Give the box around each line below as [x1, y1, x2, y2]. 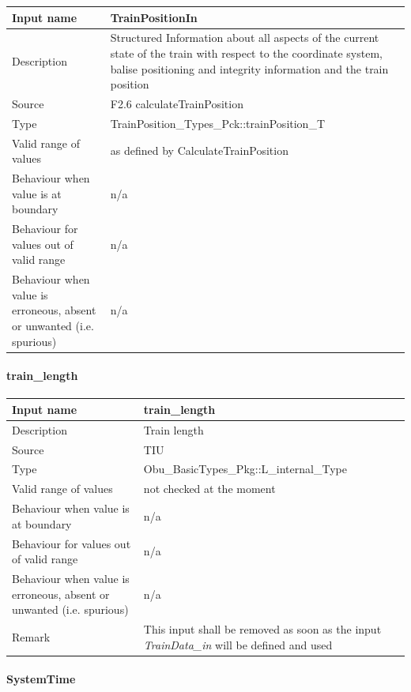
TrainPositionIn [110, 9, 198, 25]
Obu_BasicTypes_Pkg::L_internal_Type [143, 461, 347, 477]
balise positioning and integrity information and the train [110, 60, 389, 77]
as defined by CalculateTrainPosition [110, 142, 288, 159]
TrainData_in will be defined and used [143, 636, 333, 653]
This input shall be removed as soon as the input [143, 621, 382, 637]
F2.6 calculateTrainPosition [110, 95, 243, 111]
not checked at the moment [143, 480, 276, 497]
